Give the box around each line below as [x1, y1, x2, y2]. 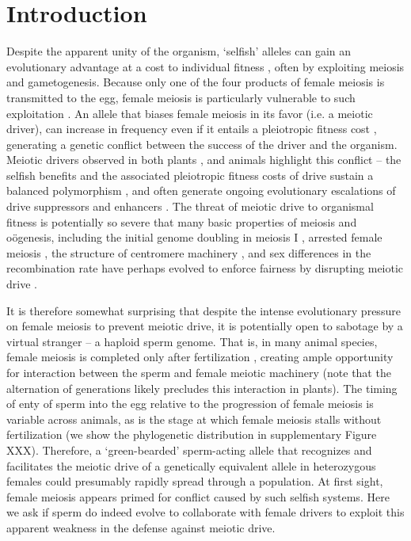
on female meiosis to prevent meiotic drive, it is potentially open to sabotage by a [6, 318, 403, 334]
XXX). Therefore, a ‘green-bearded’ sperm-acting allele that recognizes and [6, 441, 372, 458]
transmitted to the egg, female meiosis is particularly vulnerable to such [6, 89, 356, 105]
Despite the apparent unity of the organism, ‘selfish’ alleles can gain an [6, 43, 352, 59]
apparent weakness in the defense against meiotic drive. [6, 519, 276, 535]
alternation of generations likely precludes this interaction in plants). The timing [6, 379, 398, 396]
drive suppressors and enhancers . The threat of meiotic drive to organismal [6, 198, 374, 215]
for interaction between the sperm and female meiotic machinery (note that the [6, 364, 391, 380]
